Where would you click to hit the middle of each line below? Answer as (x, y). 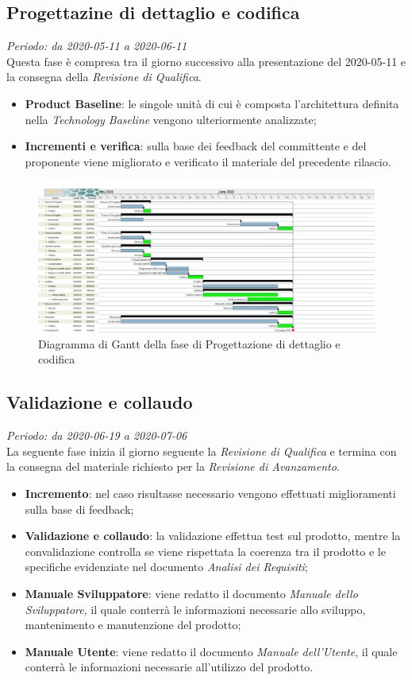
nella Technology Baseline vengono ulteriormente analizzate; (171, 119)
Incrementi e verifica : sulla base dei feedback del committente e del (196, 146)
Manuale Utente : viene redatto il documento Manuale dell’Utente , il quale (211, 651)
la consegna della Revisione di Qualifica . (104, 77)
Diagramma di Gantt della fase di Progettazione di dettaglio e (189, 343)
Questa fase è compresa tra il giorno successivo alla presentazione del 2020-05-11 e (206, 61)
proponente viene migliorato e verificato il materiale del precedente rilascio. (208, 161)
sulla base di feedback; (79, 509)
